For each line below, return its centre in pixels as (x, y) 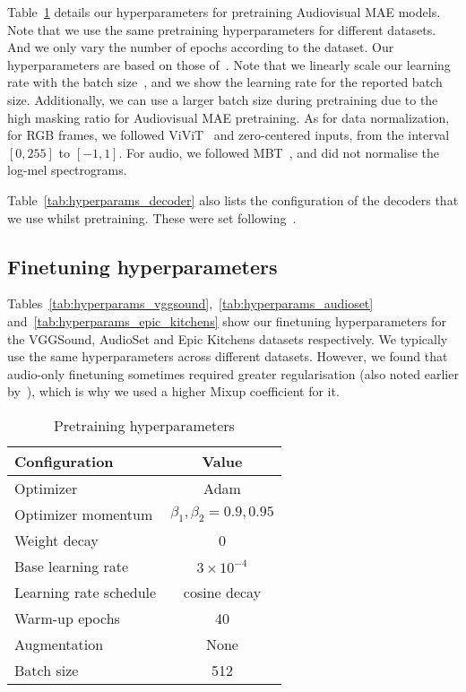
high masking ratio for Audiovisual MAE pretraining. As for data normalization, (229, 117)
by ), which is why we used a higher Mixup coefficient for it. (173, 391)
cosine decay (222, 592)
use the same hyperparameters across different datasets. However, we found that (228, 356)
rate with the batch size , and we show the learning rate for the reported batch (225, 82)
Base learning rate (72, 566)
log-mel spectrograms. (67, 170)
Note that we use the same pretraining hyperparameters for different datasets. (222, 29)
